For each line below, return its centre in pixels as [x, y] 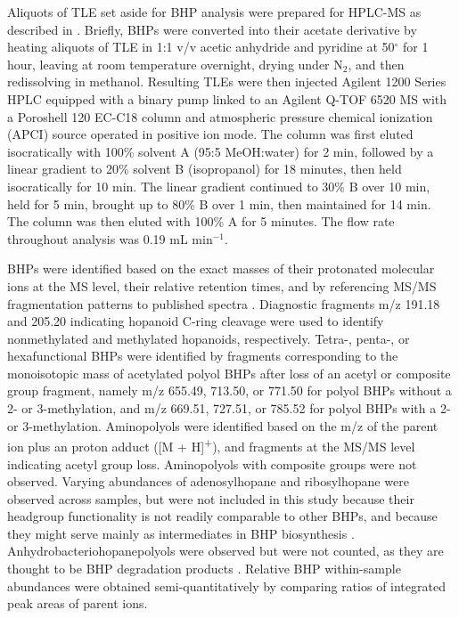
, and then [376, 64]
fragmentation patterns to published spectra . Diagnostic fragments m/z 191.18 [224, 303]
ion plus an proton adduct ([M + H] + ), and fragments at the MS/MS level [211, 445]
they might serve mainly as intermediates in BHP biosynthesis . [181, 533]
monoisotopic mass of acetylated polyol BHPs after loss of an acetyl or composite [229, 373]
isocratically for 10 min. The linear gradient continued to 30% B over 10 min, [219, 186]
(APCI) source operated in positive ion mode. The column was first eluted [210, 134]
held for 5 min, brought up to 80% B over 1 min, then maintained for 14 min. [219, 203]
